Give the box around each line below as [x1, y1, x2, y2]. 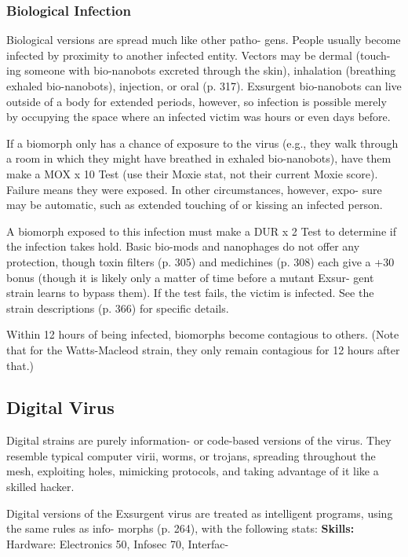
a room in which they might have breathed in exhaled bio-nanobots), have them [6, 150, 392, 167]
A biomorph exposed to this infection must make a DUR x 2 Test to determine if [6, 222, 396, 239]
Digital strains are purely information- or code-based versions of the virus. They [6, 432, 392, 449]
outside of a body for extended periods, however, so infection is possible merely [6, 93, 387, 109]
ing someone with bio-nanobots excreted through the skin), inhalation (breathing [6, 62, 396, 79]
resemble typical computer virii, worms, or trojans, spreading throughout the [6, 447, 376, 464]
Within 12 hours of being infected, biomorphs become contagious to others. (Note [6, 326, 399, 343]
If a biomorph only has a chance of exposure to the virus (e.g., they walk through [6, 134, 399, 151]
